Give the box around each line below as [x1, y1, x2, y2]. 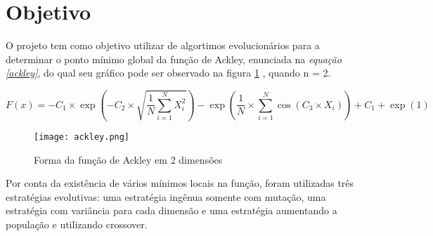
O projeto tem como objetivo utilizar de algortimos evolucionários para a [6, 38, 320, 53]
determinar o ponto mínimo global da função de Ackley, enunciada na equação [6, 51, 342, 66]
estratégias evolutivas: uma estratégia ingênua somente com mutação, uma [6, 189, 326, 204]
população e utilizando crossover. [6, 216, 148, 231]
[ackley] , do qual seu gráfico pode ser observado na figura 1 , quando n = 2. [6, 65, 331, 80]
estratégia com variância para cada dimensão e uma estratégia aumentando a [6, 203, 337, 218]
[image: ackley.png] [34, 131, 130, 142]
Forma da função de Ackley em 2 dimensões [34, 152, 223, 166]
